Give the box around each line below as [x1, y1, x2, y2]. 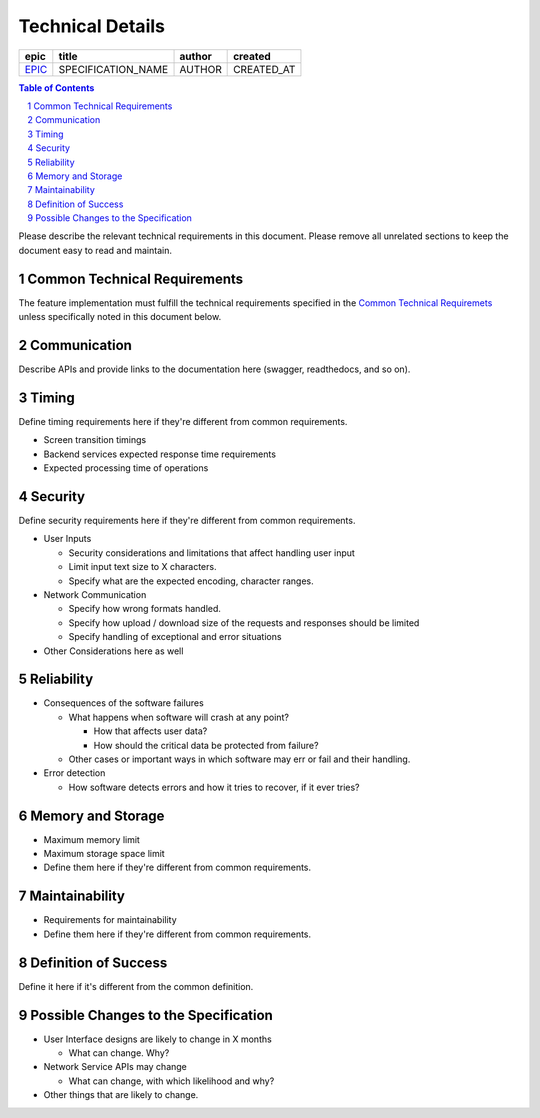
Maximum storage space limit [43, 848, 165, 860]
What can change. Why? [68, 1046, 170, 1059]
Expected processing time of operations [43, 462, 209, 474]
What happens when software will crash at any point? [68, 711, 290, 723]
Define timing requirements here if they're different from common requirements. [18, 415, 348, 427]
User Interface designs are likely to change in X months [43, 1033, 272, 1045]
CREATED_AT [233, 62, 296, 76]
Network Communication [43, 588, 147, 600]
